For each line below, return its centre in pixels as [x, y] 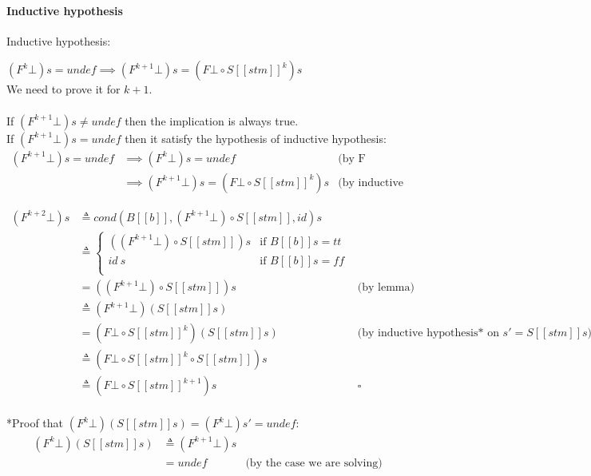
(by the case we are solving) [314, 463]
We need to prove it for [63, 89]
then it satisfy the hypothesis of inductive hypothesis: [256, 138]
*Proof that [35, 423]
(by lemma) [386, 288]
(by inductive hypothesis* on [428, 333]
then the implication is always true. [212, 120]
